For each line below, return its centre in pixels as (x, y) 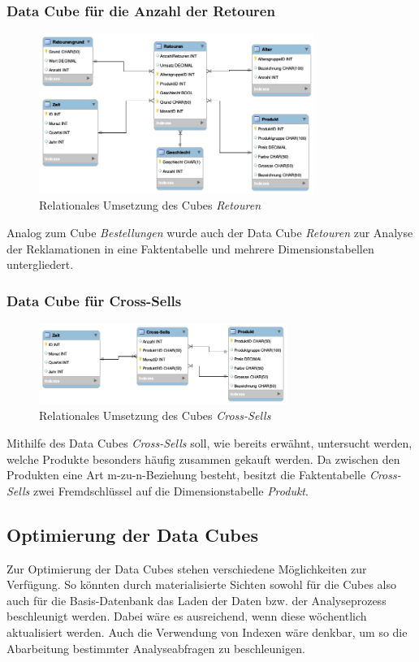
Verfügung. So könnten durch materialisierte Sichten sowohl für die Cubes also (202, 584)
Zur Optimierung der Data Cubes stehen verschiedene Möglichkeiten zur (187, 568)
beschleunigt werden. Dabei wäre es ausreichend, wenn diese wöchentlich (187, 616)
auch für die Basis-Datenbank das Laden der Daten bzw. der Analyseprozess (197, 600)
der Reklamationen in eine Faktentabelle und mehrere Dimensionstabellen (190, 248)
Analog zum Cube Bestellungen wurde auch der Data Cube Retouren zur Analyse (210, 233)
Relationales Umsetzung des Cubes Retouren (150, 205)
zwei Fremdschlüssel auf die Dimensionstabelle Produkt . (171, 490)
